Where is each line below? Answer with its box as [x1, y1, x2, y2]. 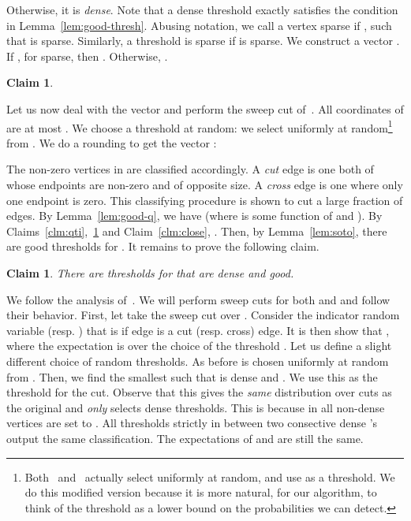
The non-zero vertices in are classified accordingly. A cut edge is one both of [6, 161, 374, 177]
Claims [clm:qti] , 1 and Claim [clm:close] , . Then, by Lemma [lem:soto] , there [6, 222, 387, 239]
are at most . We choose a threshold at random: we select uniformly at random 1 [6, 117, 393, 136]
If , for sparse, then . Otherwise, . [6, 47, 168, 64]
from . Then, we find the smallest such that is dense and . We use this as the [6, 368, 378, 385]
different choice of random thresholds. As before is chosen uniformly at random [6, 352, 389, 369]
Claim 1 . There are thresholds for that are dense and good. [6, 264, 294, 281]
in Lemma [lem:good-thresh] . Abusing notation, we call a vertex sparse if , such [6, 17, 392, 33]
